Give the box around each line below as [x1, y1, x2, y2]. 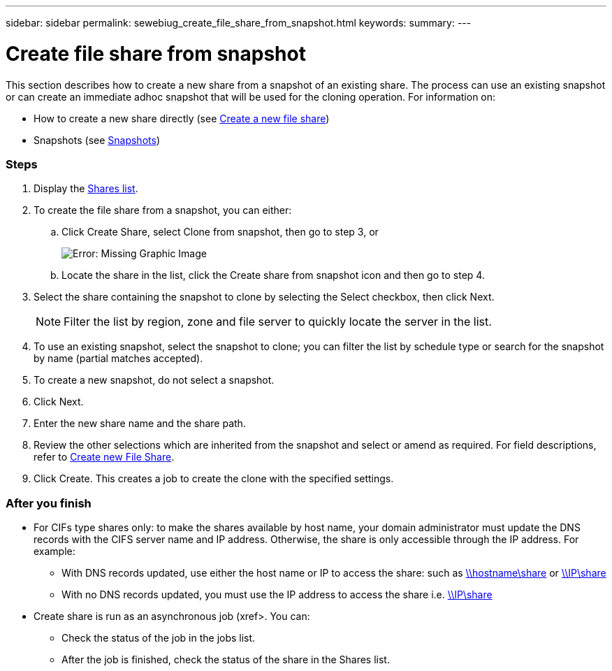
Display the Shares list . [34, 182, 138, 195]
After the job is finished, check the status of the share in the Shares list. [61, 654, 390, 665]
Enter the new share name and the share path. [34, 417, 246, 430]
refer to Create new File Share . [34, 451, 175, 463]
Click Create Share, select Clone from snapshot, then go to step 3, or [61, 226, 379, 238]
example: [34, 545, 75, 557]
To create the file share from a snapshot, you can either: [34, 204, 292, 217]
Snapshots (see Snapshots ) [34, 134, 160, 146]
